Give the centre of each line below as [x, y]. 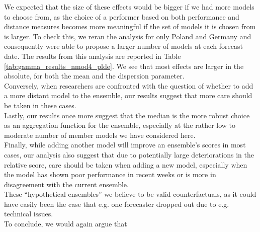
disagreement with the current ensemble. [66, 184]
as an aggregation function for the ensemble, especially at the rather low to [120, 125]
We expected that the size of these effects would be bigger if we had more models [129, 7]
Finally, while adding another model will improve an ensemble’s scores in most [125, 145]
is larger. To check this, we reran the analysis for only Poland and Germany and [128, 36]
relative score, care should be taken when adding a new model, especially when [126, 164]
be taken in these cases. [40, 105]
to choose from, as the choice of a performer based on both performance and [122, 16]
